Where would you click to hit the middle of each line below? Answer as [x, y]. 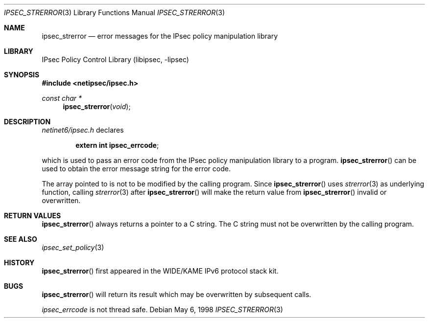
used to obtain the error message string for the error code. [136, 169]
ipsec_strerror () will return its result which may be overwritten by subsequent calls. [177, 294]
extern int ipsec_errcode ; [117, 145]
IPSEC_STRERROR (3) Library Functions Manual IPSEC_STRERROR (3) [115, 12]
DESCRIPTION [27, 122]
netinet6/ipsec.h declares [83, 130]
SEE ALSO [21, 239]
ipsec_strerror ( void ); [97, 106]
